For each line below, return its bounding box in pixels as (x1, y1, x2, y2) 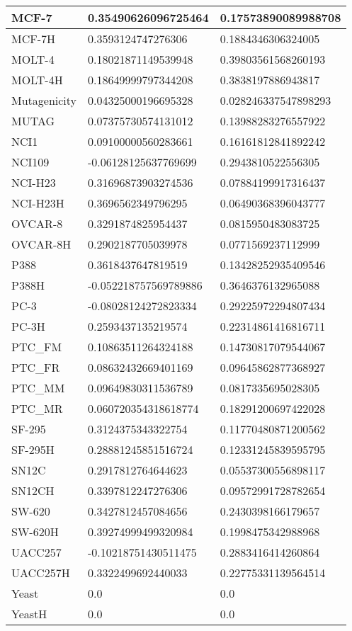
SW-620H (11, 523, 59, 540)
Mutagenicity (11, 92, 77, 108)
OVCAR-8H (11, 236, 72, 252)
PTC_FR (11, 359, 60, 375)
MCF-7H (11, 30, 56, 47)
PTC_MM (11, 380, 65, 396)
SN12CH (11, 482, 55, 499)
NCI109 (11, 154, 50, 170)
